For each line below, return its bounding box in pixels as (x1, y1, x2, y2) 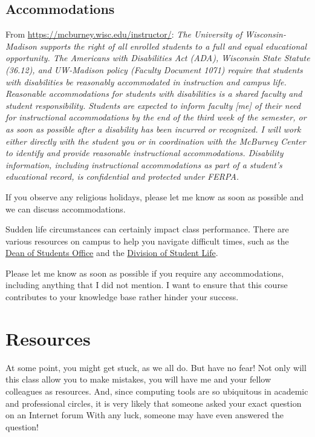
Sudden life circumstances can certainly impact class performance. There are (5, 223, 289, 235)
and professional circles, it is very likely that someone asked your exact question (5, 396, 302, 409)
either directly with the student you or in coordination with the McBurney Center (5, 134, 306, 147)
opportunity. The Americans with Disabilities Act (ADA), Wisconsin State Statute (5, 51, 310, 64)
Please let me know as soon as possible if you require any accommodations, (5, 266, 284, 279)
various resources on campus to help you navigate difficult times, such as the (5, 234, 289, 247)
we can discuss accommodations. (5, 202, 126, 215)
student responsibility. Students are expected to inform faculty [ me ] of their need (5, 99, 301, 111)
